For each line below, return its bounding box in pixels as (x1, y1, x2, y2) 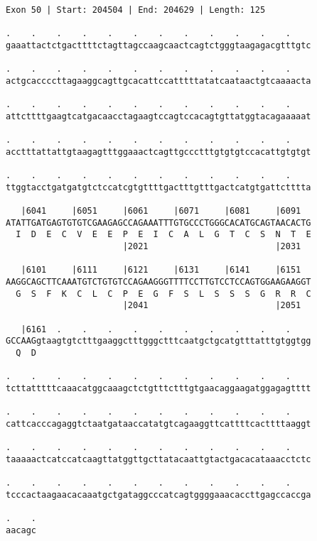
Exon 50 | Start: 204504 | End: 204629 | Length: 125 (6, 5, 266, 15)
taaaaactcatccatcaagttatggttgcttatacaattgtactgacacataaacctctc (6, 454, 311, 464)
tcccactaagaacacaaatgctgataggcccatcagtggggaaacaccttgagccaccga (6, 489, 311, 500)
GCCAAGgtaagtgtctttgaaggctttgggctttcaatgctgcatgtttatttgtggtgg (6, 336, 311, 346)
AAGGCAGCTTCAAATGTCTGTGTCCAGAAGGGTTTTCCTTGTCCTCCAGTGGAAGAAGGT (6, 277, 311, 288)
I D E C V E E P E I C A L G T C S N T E (16, 229, 311, 240)
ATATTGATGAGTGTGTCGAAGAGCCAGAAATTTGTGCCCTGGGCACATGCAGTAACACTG (6, 217, 311, 228)
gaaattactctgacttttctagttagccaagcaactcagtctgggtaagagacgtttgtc (6, 40, 311, 50)
